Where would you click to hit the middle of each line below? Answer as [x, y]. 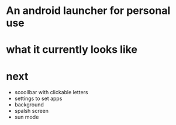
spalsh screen [31, 111]
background [29, 105]
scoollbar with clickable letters [51, 92]
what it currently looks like [72, 50]
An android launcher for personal [88, 11]
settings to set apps [38, 99]
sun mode [27, 117]
